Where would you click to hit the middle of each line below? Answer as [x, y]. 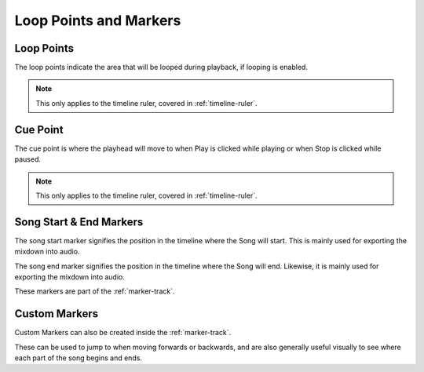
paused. [28, 159]
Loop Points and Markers [98, 20]
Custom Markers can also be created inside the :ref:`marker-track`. [123, 333]
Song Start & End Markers [79, 222]
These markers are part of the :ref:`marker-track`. [95, 291]
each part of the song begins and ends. [79, 358]
